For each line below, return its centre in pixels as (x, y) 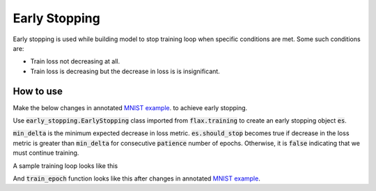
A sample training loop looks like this (65, 166)
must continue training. (46, 153)
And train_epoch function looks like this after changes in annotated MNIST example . (136, 178)
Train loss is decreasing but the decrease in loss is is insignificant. (125, 71)
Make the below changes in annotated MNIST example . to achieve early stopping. (130, 107)
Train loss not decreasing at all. (75, 61)
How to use (38, 91)
